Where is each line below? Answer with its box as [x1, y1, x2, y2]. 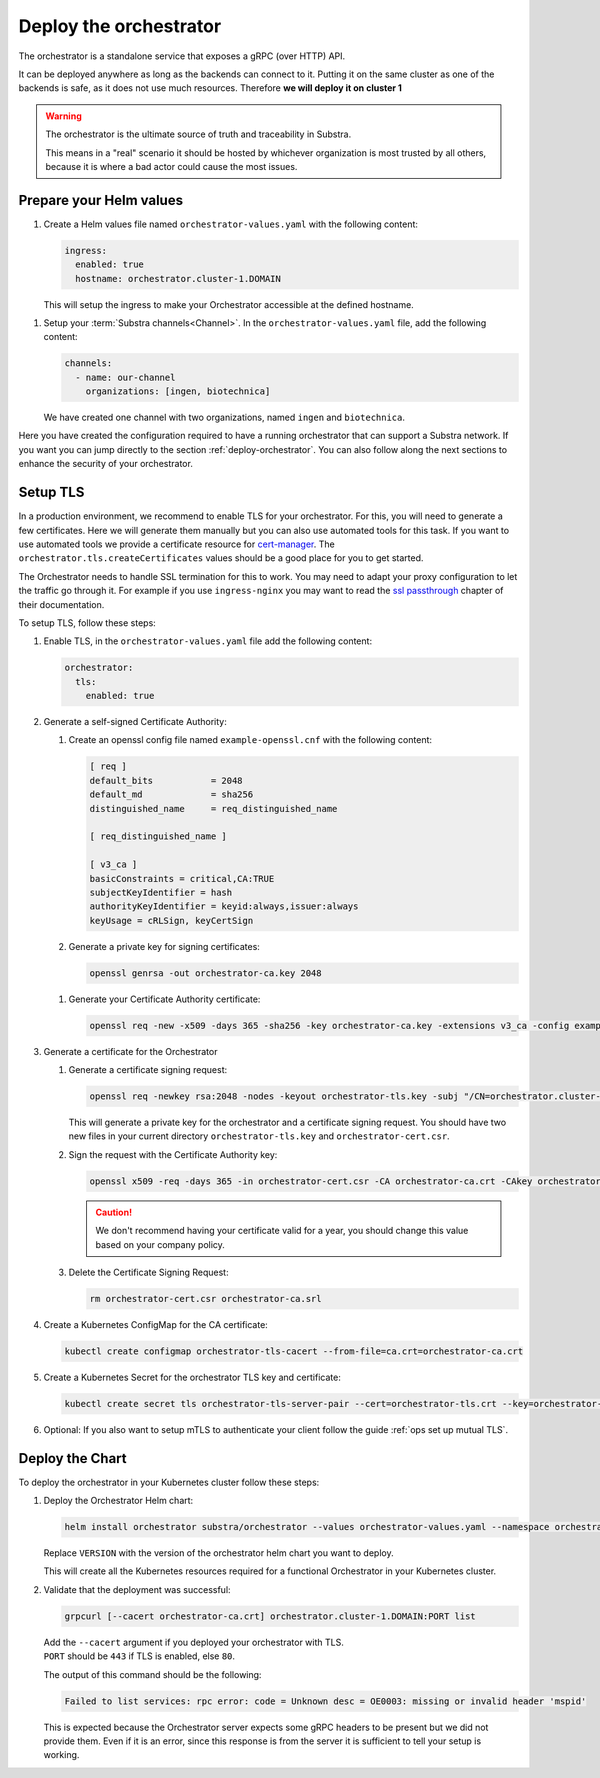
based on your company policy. [95, 1238, 225, 1250]
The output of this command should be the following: [43, 1668, 262, 1680]
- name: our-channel [75, 371, 176, 383]
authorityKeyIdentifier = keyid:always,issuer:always [89, 901, 359, 912]
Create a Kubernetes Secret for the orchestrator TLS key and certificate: [43, 1371, 342, 1383]
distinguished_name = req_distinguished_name [89, 803, 338, 814]
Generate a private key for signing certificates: [68, 940, 260, 952]
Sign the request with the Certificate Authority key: [68, 1148, 278, 1160]
